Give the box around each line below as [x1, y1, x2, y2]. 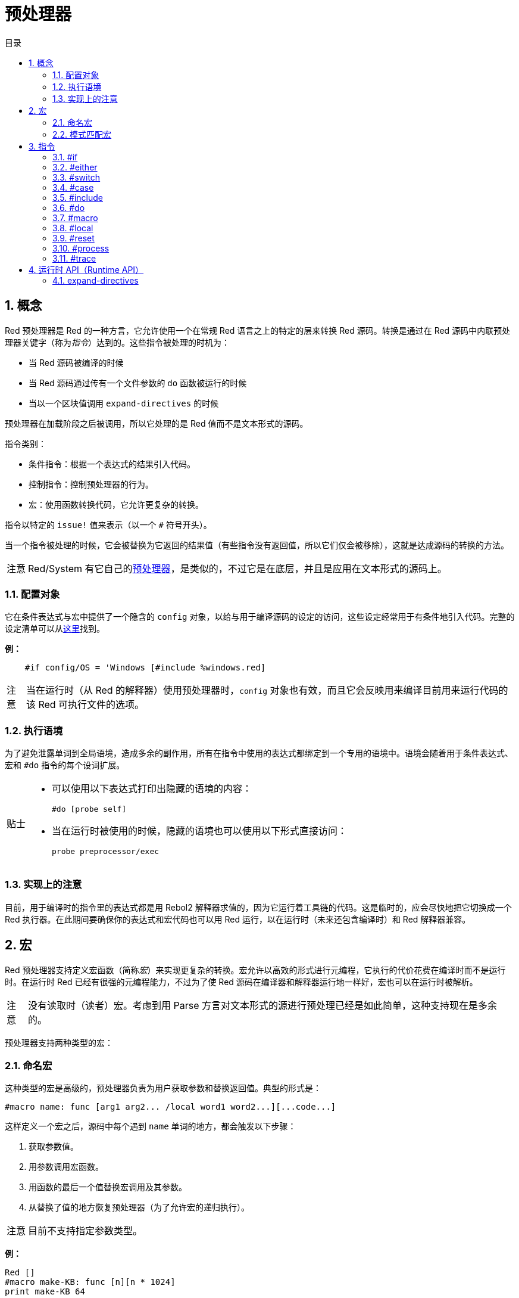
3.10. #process [52, 243, 110, 253]
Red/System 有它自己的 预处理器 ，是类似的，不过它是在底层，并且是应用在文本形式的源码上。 [28, 562, 447, 575]
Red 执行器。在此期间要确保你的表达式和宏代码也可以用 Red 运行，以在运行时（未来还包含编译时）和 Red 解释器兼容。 [5, 914, 471, 924]
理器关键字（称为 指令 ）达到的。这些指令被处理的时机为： [5, 337, 230, 347]
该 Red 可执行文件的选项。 [26, 698, 145, 711]
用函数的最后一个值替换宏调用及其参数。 [29, 1182, 187, 1193]
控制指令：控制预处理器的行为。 [29, 479, 154, 489]
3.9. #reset [52, 232, 95, 243]
